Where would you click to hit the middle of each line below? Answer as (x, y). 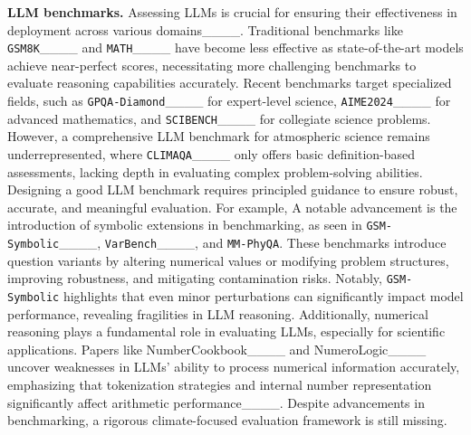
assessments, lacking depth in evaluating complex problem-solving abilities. (215, 171)
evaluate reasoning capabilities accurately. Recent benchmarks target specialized (230, 83)
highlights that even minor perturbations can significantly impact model (263, 295)
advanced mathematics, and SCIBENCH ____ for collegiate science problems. (219, 118)
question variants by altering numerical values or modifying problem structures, (228, 260)
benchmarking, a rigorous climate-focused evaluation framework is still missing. (227, 420)
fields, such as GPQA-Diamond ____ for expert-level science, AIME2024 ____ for (229, 101)
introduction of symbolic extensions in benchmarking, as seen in (185, 225)
